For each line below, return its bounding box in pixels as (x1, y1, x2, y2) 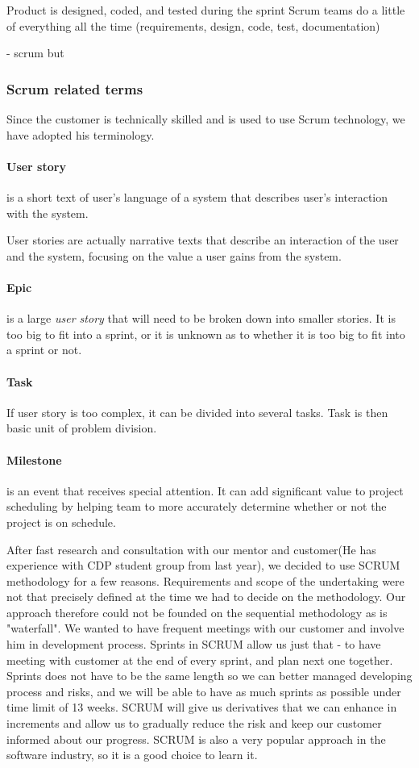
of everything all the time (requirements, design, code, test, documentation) (6, 17, 380, 34)
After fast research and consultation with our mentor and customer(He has (6, 541, 376, 557)
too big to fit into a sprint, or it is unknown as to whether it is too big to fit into (6, 325, 405, 342)
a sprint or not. (6, 341, 82, 358)
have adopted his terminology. (6, 126, 155, 143)
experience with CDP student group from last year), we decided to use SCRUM (6, 557, 400, 574)
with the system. (6, 204, 89, 221)
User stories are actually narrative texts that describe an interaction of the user (6, 232, 399, 248)
